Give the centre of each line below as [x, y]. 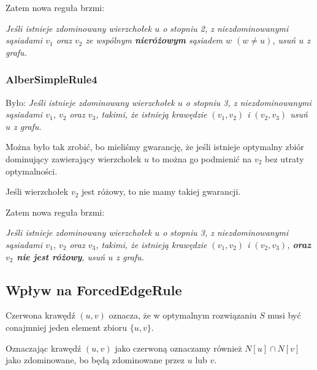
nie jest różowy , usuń [61, 256]
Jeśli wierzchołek [37, 191]
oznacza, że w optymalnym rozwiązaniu [183, 315]
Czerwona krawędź [40, 315]
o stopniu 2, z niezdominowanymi [226, 28]
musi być [284, 315]
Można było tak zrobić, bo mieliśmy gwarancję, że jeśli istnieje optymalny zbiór [155, 147]
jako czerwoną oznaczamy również [178, 348]
